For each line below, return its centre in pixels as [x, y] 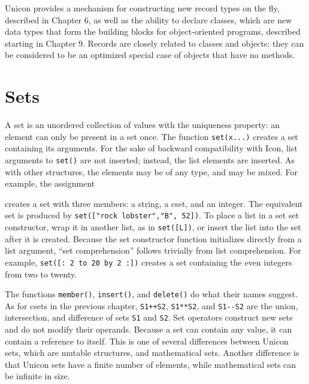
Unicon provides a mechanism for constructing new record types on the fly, [142, 8]
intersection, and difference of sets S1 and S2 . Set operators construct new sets [149, 317]
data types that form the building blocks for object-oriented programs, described [153, 31]
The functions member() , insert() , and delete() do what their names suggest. [152, 294]
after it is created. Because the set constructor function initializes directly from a [153, 238]
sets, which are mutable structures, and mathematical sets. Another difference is [152, 353]
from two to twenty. [41, 274]
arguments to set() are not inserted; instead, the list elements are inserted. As [150, 159]
